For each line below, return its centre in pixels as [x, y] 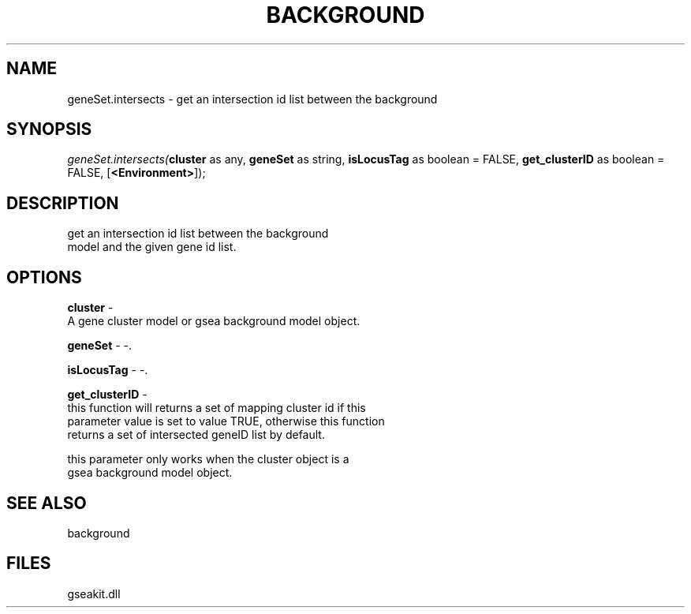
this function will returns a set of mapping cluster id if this [217, 408]
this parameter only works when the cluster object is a [208, 459]
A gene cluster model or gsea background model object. [214, 321]
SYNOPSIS [49, 129]
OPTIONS [44, 277]
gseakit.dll [94, 593]
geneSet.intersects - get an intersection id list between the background [252, 99]
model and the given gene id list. [152, 247]
